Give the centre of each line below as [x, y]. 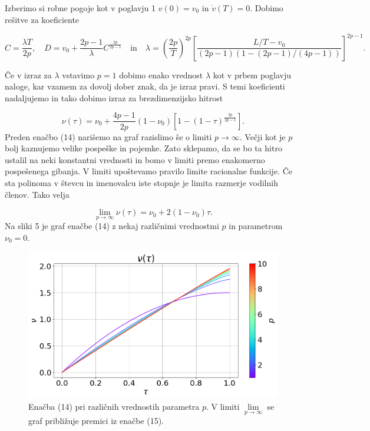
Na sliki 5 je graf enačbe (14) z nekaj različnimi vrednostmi [112, 226]
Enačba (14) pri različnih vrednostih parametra [114, 406]
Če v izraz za [28, 74]
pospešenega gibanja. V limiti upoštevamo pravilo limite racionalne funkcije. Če [148, 171]
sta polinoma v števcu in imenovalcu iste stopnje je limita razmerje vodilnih [141, 182]
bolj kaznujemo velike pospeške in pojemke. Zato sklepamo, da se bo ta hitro [143, 148]
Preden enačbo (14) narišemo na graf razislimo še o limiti [108, 136]
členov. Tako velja [37, 194]
